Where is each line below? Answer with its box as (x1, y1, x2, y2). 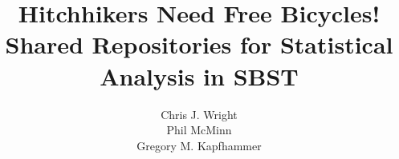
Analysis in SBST (100, 59, 299, 92)
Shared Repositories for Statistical (5, 28, 393, 61)
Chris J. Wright (161, 105, 238, 122)
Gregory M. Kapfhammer (136, 137, 262, 153)
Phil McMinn (166, 121, 232, 138)
